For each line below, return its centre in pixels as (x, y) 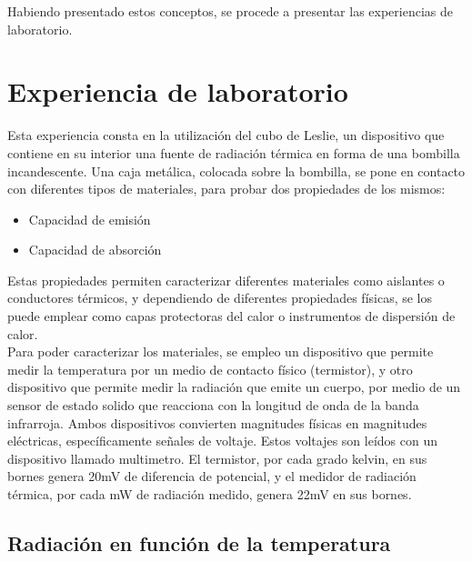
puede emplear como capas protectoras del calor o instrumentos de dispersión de (231, 316)
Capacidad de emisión (90, 219)
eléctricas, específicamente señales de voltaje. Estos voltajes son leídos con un (222, 441)
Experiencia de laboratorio (178, 91)
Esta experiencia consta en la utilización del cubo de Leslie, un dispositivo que (226, 135)
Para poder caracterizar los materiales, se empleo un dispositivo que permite (221, 351)
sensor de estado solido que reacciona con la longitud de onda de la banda (213, 405)
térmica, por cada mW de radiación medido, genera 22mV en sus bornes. (210, 494)
